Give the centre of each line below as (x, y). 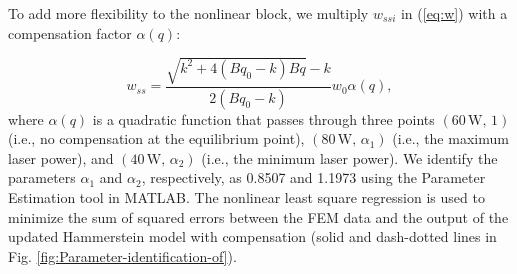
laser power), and (61, 157)
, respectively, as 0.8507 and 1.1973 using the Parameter (313, 177)
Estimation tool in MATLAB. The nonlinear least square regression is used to (246, 196)
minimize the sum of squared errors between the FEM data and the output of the (258, 216)
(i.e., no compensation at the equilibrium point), (156, 138)
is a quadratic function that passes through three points (263, 118)
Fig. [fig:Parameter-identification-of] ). (122, 255)
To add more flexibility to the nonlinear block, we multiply (188, 13)
